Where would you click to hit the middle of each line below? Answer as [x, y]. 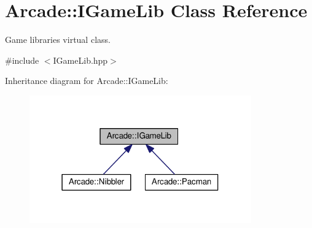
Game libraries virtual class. [58, 40]
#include [22, 60]
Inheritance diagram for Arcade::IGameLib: [87, 81]
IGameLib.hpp [80, 60]
